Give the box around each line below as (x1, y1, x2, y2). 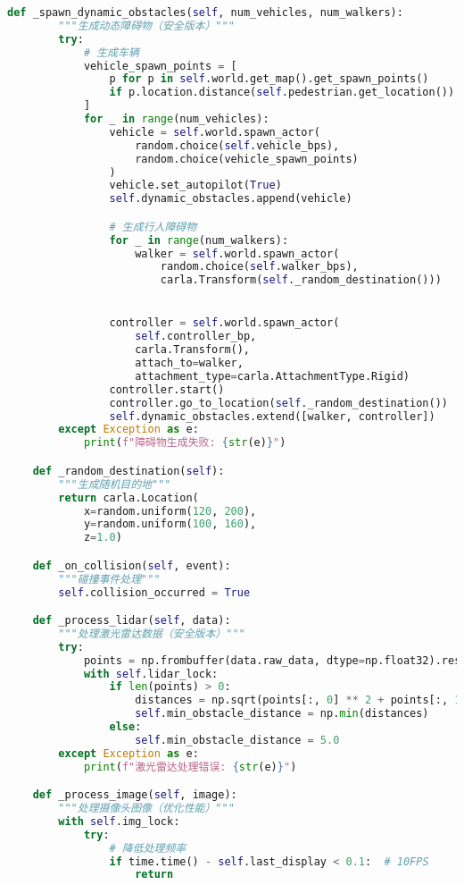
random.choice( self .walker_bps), (160, 260, 359, 274)
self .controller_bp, (135, 330, 257, 343)
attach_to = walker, (135, 357, 244, 370)
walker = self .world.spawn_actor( (135, 247, 340, 260)
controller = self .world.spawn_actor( (109, 316, 340, 330)
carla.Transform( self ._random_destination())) (160, 274, 442, 287)
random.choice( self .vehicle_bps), (135, 139, 340, 152)
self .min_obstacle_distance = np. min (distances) (135, 707, 429, 721)
